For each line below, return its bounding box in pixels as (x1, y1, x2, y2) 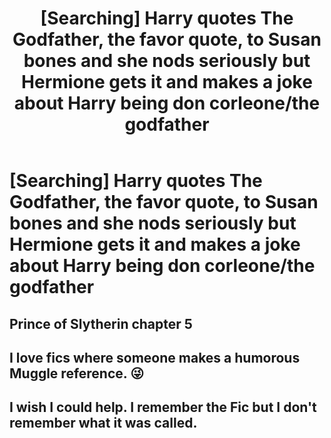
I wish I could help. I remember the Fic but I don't (9, 399, 317, 416)
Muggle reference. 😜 (9, 365, 145, 382)
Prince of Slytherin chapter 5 (9, 315, 193, 332)
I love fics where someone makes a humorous (9, 349, 301, 366)
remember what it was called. (9, 415, 198, 432)
